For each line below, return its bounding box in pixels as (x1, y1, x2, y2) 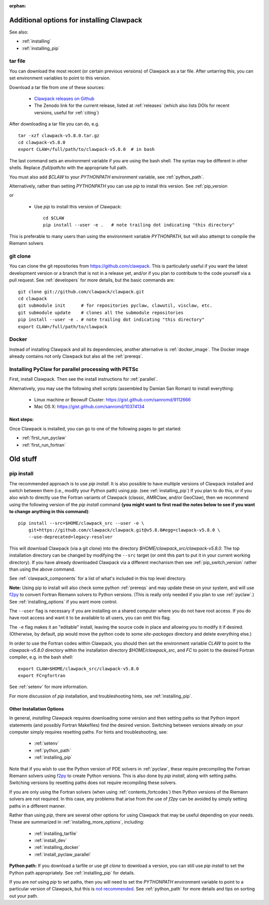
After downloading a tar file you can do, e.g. (9, 121, 100, 127)
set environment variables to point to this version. (9, 75, 111, 81)
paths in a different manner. (9, 803, 66, 809)
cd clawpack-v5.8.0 (18, 139, 66, 145)
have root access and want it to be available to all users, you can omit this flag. (9, 615, 171, 621)
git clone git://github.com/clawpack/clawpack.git (18, 289, 144, 294)
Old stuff (9, 455, 37, 463)
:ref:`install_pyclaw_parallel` (34, 851, 92, 857)
